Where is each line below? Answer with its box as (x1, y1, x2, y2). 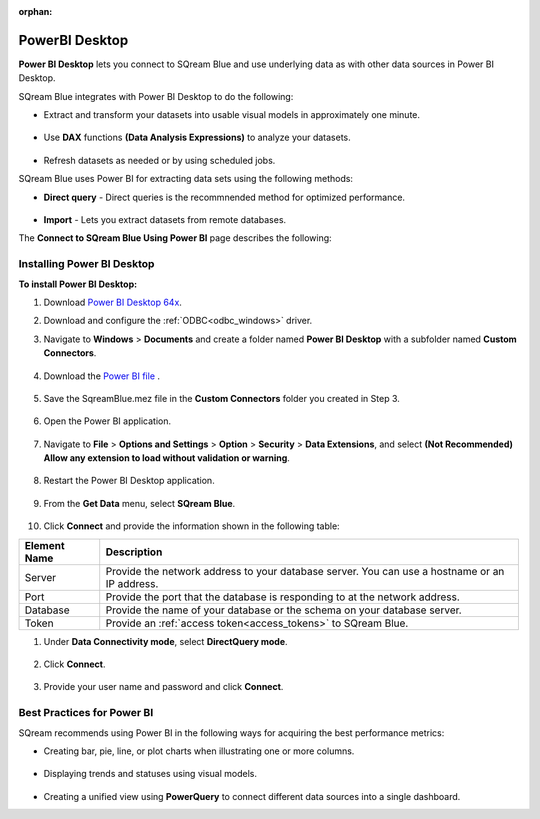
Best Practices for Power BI (18, 706, 154, 720)
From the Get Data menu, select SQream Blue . (43, 497, 236, 509)
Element (24, 538, 65, 552)
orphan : (18, 6, 53, 17)
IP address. (105, 576, 159, 590)
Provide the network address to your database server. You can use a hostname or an (105, 564, 505, 578)
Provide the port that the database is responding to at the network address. (105, 590, 460, 604)
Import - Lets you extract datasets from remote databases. (43, 214, 287, 226)
